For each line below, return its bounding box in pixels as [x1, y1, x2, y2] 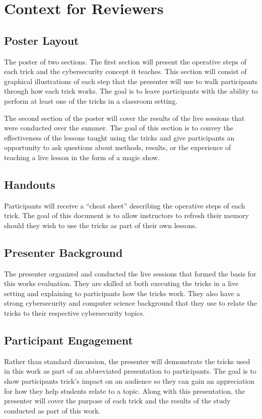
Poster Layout [4, 32, 79, 48]
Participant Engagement [4, 332, 133, 348]
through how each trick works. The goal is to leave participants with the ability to [4, 86, 258, 96]
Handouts [4, 176, 55, 192]
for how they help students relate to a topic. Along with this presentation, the [4, 385, 245, 396]
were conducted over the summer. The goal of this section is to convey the [4, 122, 233, 133]
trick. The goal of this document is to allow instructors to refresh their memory [4, 210, 249, 221]
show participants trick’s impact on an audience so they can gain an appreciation [4, 376, 255, 386]
